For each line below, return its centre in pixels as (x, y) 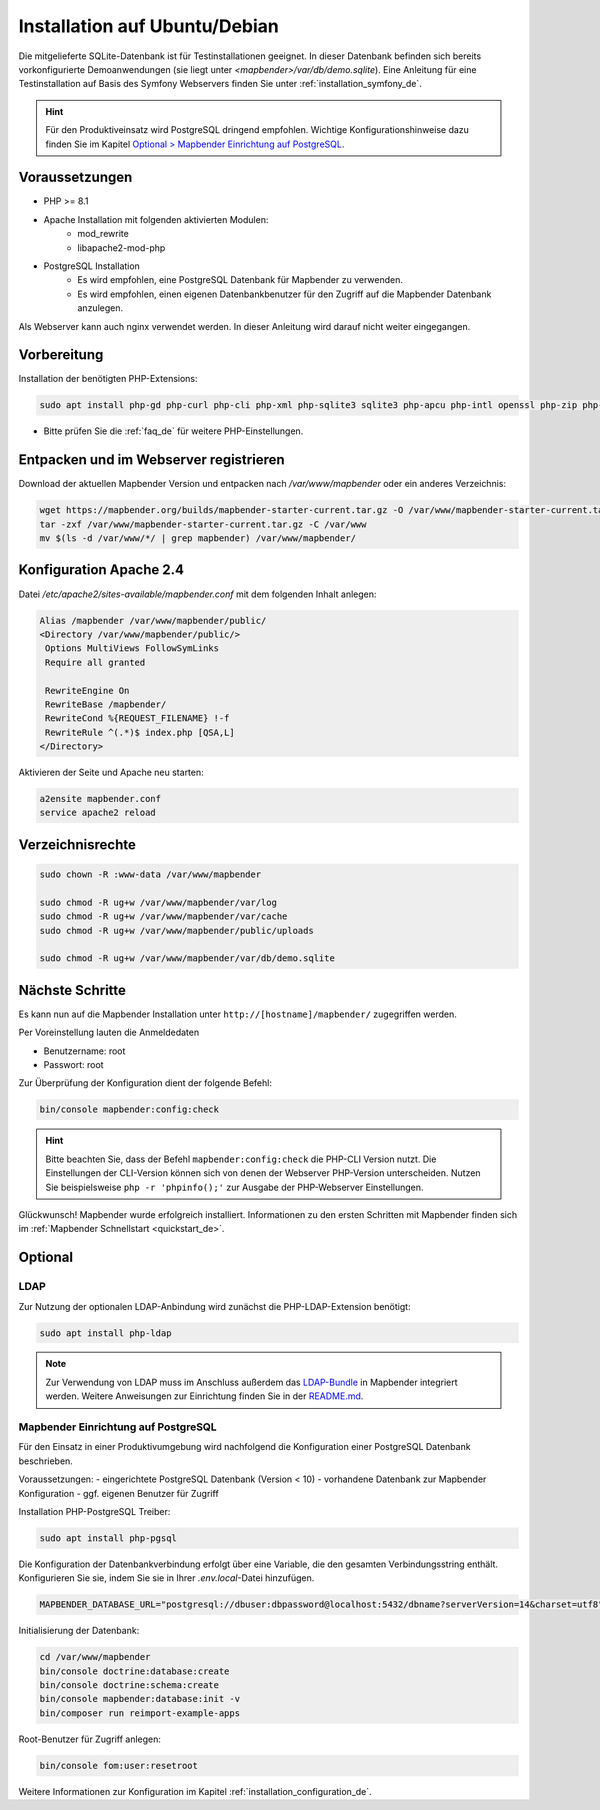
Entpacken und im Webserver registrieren (151, 460)
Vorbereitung (61, 355)
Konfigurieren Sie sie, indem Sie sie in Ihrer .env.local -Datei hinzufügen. (166, 1578)
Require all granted (95, 662)
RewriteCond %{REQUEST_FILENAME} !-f (137, 718)
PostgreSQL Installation (91, 266)
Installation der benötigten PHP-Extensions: (108, 379)
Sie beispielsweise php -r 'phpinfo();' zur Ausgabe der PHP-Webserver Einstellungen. (234, 1187)
